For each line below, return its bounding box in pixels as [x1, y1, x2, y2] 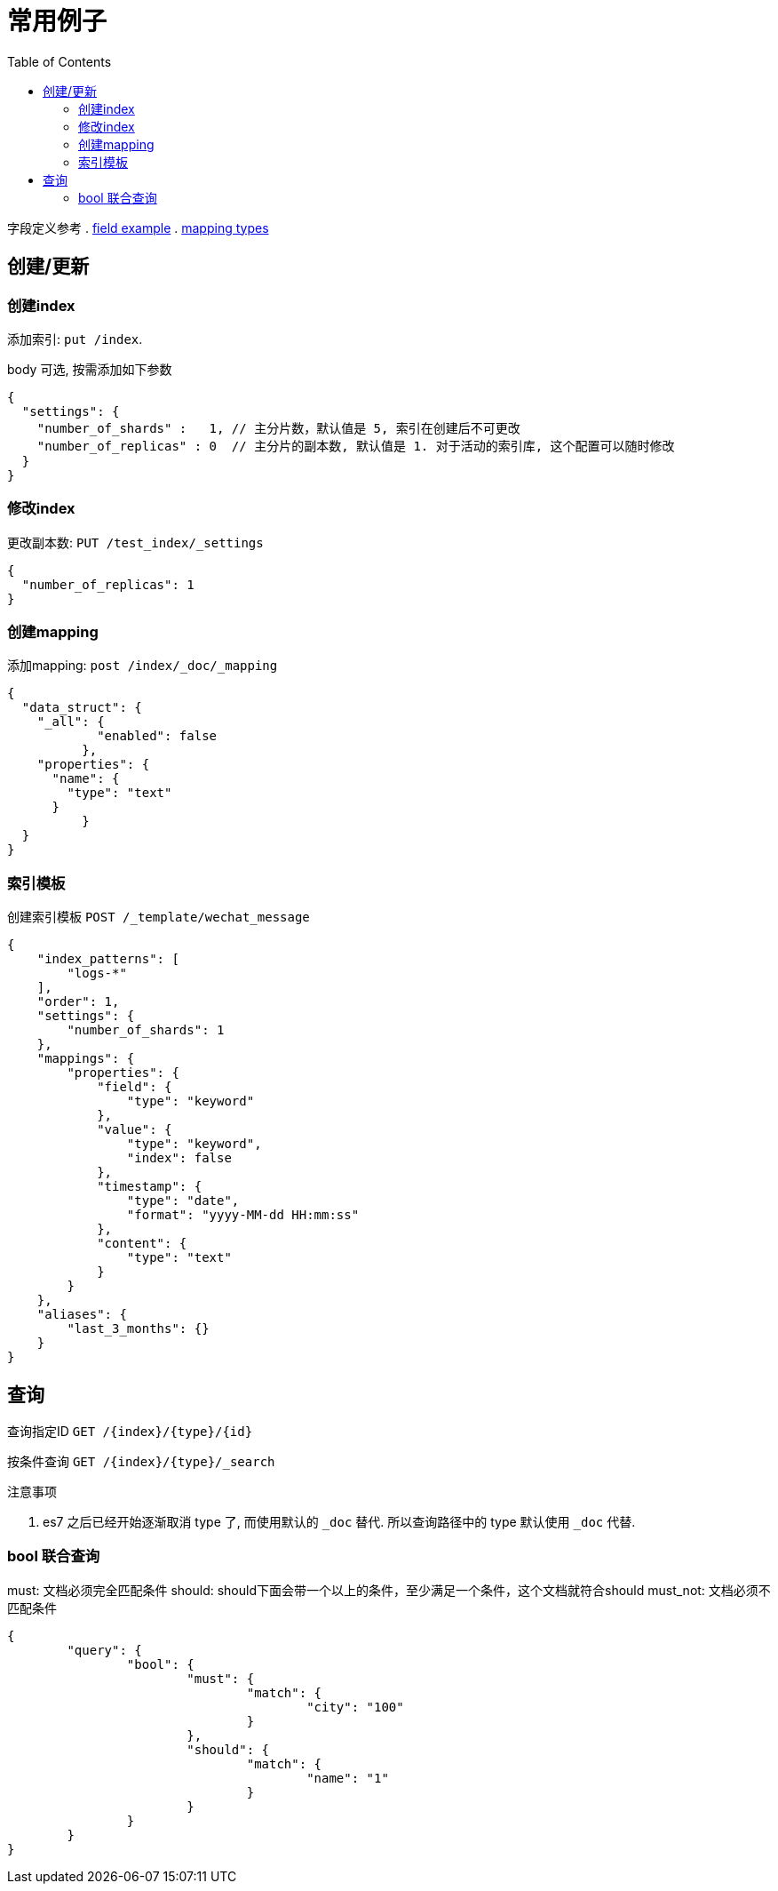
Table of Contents [7, 53, 112, 69]
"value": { [97, 1122, 172, 1137]
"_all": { [36, 714, 105, 730]
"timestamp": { [97, 1179, 202, 1194]
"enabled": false [97, 729, 218, 744]
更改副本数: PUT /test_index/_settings [7, 534, 264, 550]
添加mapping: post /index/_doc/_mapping [7, 658, 278, 674]
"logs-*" [67, 966, 127, 981]
